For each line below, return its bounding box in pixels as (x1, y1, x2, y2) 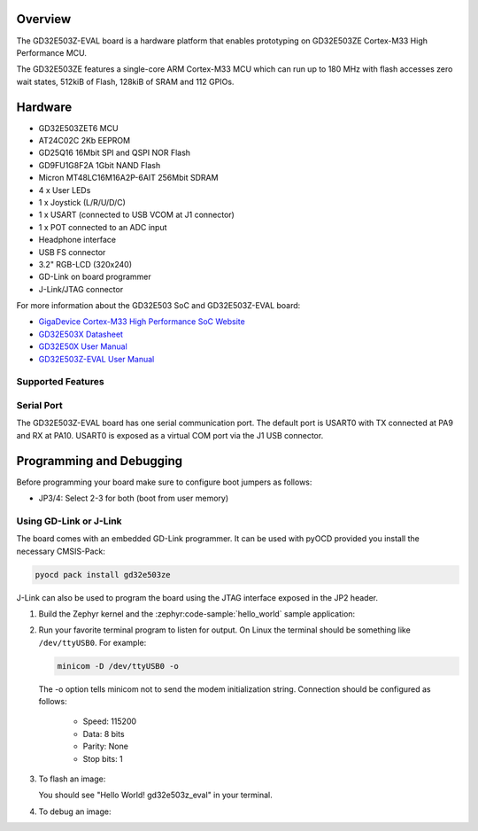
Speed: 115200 (82, 716, 137, 726)
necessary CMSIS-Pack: (16, 546, 106, 556)
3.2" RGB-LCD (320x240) (38, 259, 133, 269)
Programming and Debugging (16, 453, 183, 469)
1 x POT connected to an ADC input (38, 221, 167, 232)
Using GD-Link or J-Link (16, 515, 123, 527)
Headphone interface (38, 235, 117, 245)
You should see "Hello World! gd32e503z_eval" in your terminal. (38, 789, 274, 801)
